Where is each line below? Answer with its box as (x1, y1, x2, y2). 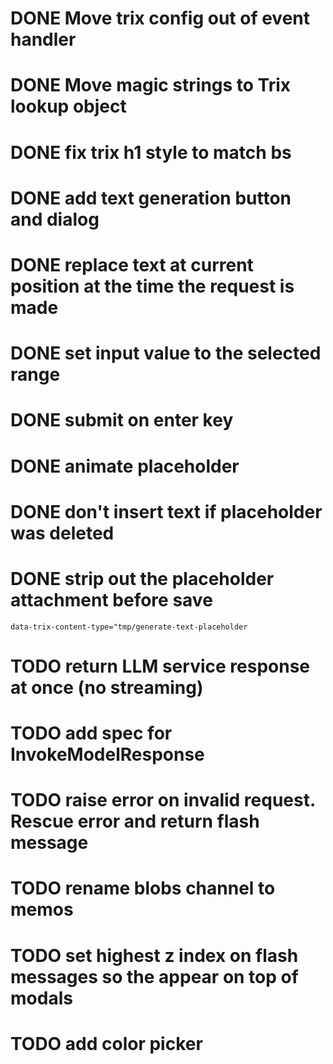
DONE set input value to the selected (10, 342, 322, 365)
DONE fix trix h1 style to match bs (10, 141, 292, 164)
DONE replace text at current (10, 253, 254, 276)
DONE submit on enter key (10, 409, 234, 432)
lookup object (10, 95, 127, 118)
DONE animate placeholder (10, 455, 240, 477)
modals (10, 987, 73, 1009)
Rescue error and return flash (10, 810, 260, 833)
